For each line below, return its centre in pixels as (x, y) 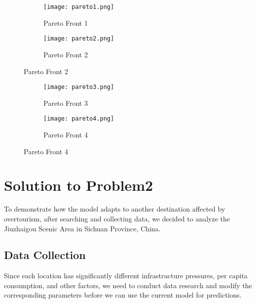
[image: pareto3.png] (79, 87)
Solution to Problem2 (79, 185)
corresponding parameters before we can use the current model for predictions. (123, 295)
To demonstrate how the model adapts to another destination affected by (115, 209)
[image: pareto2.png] (79, 39)
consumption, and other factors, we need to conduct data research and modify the (128, 285)
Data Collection (45, 255)
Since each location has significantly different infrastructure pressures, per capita (126, 276)
